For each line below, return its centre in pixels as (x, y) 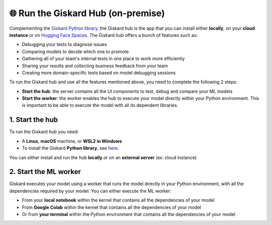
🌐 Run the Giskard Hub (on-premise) (87, 13)
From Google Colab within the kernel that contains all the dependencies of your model (112, 207)
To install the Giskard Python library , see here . (71, 148)
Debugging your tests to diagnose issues (64, 44)
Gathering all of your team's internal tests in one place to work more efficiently (103, 59)
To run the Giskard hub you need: (44, 132)
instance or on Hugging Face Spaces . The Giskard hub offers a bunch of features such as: (104, 35)
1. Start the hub (33, 120)
